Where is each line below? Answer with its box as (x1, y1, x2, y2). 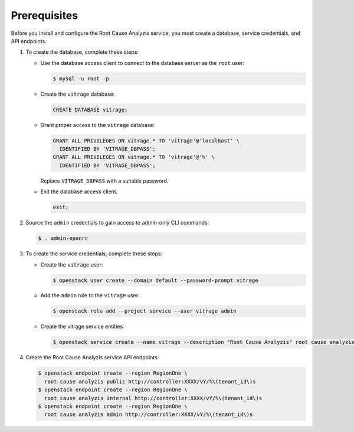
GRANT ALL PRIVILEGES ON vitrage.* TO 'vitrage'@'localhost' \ (53, 137, 240, 144)
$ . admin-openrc (38, 235, 88, 242)
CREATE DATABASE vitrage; (53, 106, 128, 113)
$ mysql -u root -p (53, 75, 109, 82)
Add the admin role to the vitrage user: (40, 292, 140, 299)
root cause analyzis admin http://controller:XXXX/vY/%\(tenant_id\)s (44, 411, 253, 418)
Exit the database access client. (40, 188, 118, 195)
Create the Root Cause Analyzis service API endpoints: (25, 354, 159, 361)
